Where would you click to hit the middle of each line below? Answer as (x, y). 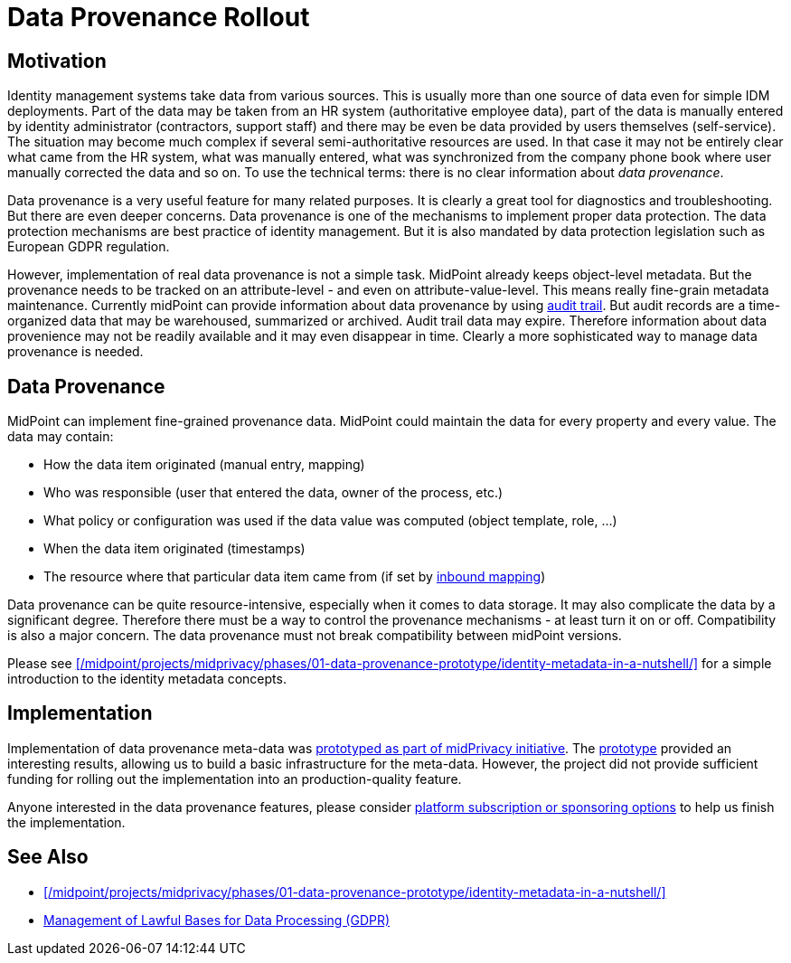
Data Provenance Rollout (159, 17)
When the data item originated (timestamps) (174, 549)
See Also (48, 857)
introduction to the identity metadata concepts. (147, 679)
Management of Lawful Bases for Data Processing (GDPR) (217, 920)
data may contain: (61, 437)
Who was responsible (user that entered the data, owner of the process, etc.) (273, 493)
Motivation (57, 61)
